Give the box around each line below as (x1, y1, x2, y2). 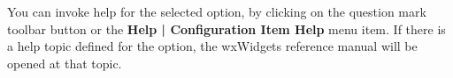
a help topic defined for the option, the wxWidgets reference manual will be (7, 37, 418, 55)
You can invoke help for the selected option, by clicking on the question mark (7, 3, 426, 20)
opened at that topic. (7, 53, 122, 72)
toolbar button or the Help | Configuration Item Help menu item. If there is (7, 19, 446, 38)
